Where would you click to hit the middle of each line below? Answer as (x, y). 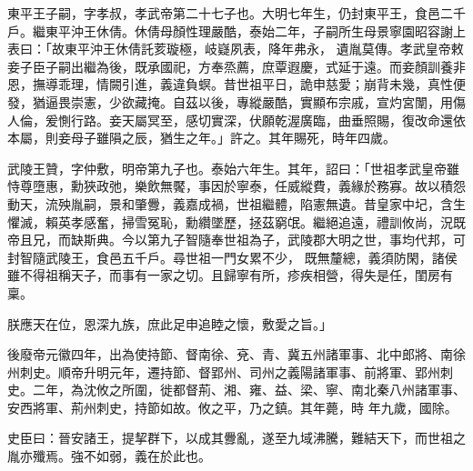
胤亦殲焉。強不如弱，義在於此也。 (109, 456)
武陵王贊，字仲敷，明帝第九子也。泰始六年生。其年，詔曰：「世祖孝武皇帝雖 (233, 168)
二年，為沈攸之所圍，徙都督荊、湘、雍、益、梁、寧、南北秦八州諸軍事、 (249, 390)
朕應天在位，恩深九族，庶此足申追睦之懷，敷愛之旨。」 (170, 323)
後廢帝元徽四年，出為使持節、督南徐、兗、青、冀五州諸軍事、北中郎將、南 (230, 354)
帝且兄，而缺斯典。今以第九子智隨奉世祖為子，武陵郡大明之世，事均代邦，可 (236, 240)
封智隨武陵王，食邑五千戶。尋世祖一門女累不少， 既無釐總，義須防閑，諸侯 (232, 257)
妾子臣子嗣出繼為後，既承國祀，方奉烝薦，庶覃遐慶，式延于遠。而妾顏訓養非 (236, 66)
